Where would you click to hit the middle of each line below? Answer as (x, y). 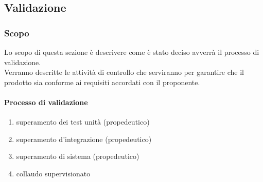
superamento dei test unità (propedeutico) (83, 122)
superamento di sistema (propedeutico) (78, 156)
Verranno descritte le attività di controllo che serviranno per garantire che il (124, 72)
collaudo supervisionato (53, 173)
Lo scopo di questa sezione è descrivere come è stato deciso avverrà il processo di (132, 52)
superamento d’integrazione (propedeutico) (84, 139)
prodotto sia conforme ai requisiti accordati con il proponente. (102, 82)
